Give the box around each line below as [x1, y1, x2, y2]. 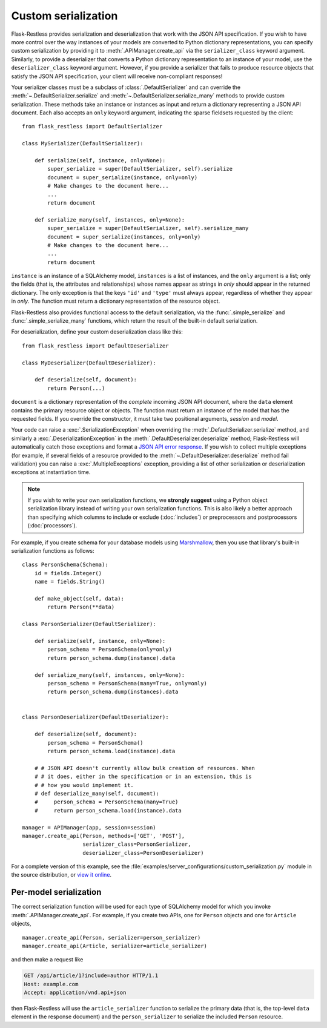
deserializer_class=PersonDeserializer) [82, 849, 204, 856]
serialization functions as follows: [11, 547, 95, 555]
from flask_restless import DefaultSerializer [22, 123, 163, 130]
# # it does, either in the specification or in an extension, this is [34, 773, 252, 780]
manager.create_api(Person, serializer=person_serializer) [22, 934, 201, 941]
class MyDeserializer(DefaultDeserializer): [22, 359, 157, 366]
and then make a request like [11, 956, 84, 963]
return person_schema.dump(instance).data [47, 654, 176, 661]
